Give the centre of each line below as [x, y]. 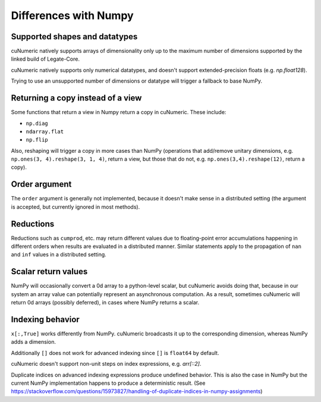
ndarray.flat [45, 131]
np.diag [37, 123]
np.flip [37, 140]
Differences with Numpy [72, 15]
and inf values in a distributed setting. [59, 255]
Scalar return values [49, 271]
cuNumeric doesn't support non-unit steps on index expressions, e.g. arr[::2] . [106, 364]
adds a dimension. [34, 342]
